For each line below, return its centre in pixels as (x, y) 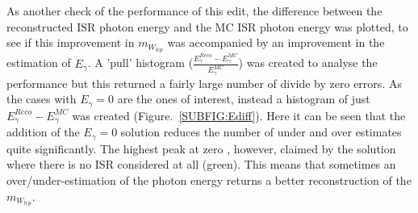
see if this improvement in (71, 42)
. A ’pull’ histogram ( (140, 63)
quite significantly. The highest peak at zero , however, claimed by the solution (201, 148)
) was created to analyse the (308, 63)
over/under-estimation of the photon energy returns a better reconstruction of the (209, 180)
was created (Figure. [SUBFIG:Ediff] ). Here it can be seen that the (239, 115)
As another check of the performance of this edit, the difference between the (194, 11)
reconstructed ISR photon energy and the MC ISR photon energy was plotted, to (207, 26)
